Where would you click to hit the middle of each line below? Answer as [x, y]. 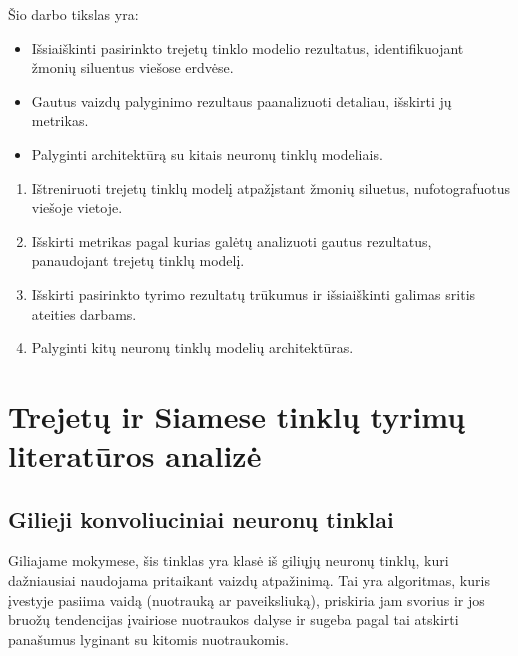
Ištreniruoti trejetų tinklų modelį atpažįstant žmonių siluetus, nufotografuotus [270, 187]
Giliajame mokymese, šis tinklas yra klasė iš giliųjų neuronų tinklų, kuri [228, 560]
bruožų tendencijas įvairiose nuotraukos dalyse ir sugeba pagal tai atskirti [233, 619]
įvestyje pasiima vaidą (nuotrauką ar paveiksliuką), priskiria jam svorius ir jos [246, 599]
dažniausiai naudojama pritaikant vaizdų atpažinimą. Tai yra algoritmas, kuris [249, 580]
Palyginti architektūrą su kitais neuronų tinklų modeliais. [207, 153]
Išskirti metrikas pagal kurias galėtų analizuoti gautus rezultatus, [231, 240]
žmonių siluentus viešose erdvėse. [132, 67]
